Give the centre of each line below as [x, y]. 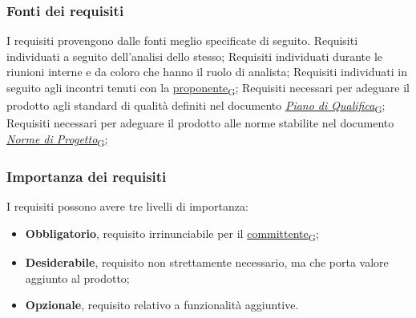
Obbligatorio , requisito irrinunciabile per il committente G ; [172, 234]
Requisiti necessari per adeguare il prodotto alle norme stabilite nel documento [200, 123]
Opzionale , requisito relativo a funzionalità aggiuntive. [162, 305]
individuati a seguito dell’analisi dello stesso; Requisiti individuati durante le [194, 56]
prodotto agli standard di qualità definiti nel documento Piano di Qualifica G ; [196, 106]
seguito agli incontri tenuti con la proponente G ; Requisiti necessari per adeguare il [208, 89]
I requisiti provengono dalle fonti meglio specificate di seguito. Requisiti [182, 40]
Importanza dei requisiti [87, 176]
